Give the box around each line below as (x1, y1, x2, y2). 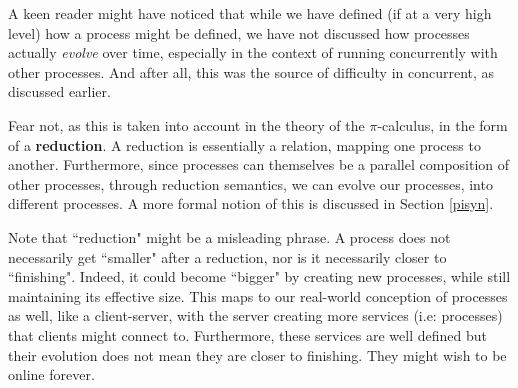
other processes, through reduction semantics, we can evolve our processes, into (8, 173, 493, 194)
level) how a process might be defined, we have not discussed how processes (8, 22, 470, 43)
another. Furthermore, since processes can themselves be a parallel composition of (8, 154, 510, 175)
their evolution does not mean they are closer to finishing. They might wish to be (8, 344, 507, 365)
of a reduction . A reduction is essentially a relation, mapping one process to (8, 134, 481, 155)
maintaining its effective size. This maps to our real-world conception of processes (8, 285, 508, 306)
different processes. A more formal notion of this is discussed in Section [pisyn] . (8, 193, 494, 214)
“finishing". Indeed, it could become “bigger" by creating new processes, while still (8, 266, 511, 287)
